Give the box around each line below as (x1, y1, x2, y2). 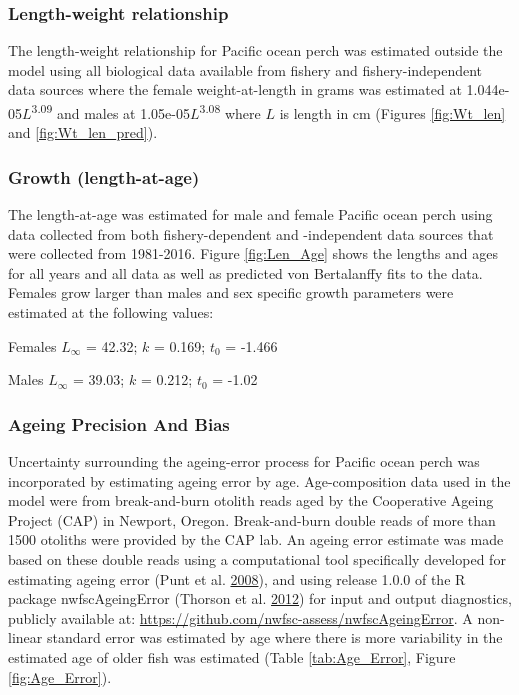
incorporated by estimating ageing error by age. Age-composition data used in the (8, 470, 511, 491)
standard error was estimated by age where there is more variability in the (46, 627, 503, 648)
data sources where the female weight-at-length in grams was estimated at (8, 79, 462, 100)
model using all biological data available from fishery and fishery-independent (8, 59, 483, 80)
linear (8, 627, 43, 648)
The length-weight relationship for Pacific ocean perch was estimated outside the (8, 40, 503, 61)
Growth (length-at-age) (8, 164, 200, 189)
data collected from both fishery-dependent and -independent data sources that (8, 223, 494, 244)
